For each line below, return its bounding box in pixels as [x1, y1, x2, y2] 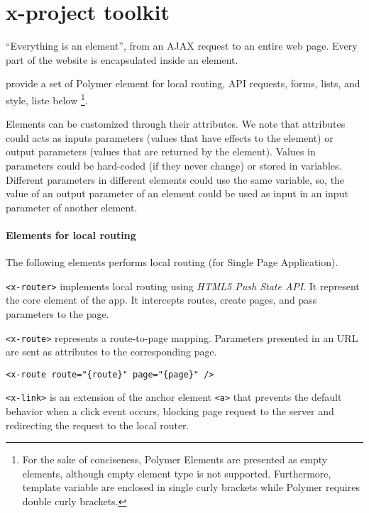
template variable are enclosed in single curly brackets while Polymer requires [22, 480, 360, 495]
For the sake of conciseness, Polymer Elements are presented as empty [22, 452, 328, 467]
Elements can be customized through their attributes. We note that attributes [6, 116, 346, 131]
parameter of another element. [6, 199, 138, 214]
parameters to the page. [6, 306, 109, 321]
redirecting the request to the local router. [6, 417, 189, 432]
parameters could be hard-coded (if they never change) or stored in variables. [6, 158, 342, 172]
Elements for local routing [6, 227, 136, 242]
